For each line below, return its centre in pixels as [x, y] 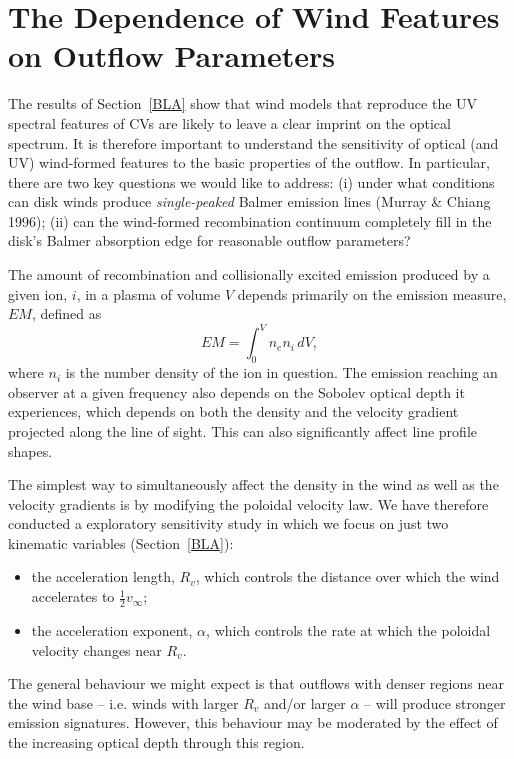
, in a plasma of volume [148, 293]
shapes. [30, 450]
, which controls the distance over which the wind [347, 576]
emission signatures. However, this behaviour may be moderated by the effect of [253, 722]
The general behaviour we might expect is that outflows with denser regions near [256, 683]
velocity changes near [96, 649]
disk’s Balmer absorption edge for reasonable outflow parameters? [209, 240]
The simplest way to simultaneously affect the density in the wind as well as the [253, 484]
